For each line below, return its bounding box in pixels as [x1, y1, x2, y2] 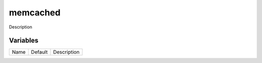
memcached [9, 7, 61, 18]
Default [31, 49, 48, 55]
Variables [9, 37, 39, 45]
